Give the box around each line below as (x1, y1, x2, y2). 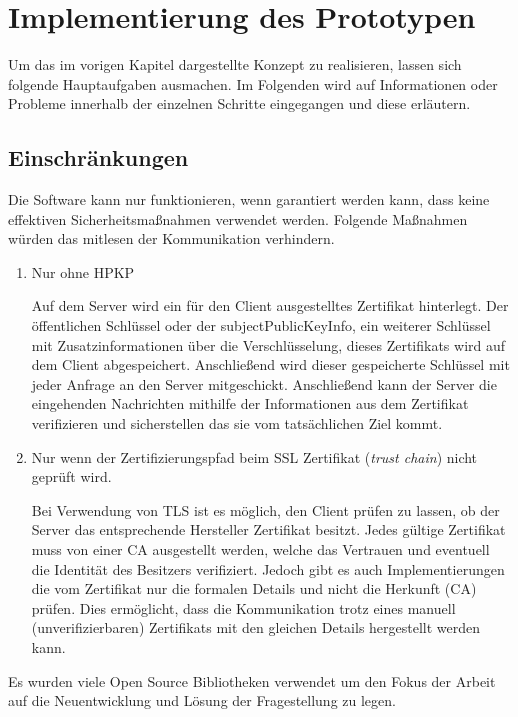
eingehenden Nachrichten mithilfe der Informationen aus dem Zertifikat (31, 393, 469, 414)
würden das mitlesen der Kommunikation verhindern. (8, 228, 335, 249)
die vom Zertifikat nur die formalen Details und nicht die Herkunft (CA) (31, 578, 477, 599)
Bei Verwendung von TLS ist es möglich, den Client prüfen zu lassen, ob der (31, 499, 500, 520)
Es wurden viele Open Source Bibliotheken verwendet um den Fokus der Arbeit (8, 670, 496, 691)
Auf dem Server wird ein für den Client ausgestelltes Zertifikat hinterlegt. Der (31, 295, 509, 316)
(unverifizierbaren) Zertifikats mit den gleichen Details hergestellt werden (31, 617, 481, 638)
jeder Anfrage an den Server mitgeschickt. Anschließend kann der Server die (31, 373, 497, 394)
